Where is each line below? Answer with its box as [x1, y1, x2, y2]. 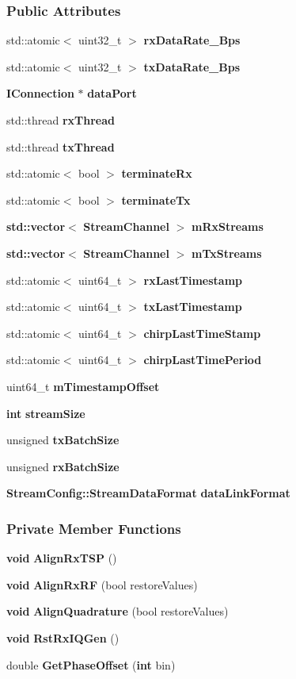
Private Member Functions [6, 518, 181, 538]
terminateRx [121, 165, 192, 182]
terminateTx [121, 191, 191, 208]
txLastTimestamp [143, 298, 242, 315]
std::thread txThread [6, 138, 115, 155]
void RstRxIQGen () [6, 629, 120, 646]
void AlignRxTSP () [6, 550, 117, 566]
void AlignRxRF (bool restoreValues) [6, 576, 198, 593]
